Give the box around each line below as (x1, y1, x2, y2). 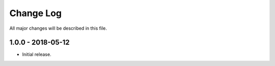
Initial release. (22, 51, 51, 57)
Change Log (9, 8, 62, 19)
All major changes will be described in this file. (9, 25, 107, 31)
